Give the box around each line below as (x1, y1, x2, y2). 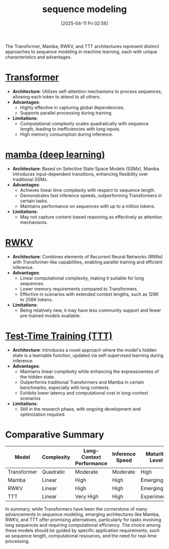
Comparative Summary (5, 429, 105, 440)
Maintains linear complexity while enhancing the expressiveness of (20, 368, 159, 374)
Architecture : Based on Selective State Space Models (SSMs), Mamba (12, 166, 159, 172)
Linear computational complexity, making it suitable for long (20, 275, 144, 281)
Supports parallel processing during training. (20, 109, 113, 116)
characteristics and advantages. (5, 54, 72, 60)
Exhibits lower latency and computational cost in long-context (20, 390, 148, 396)
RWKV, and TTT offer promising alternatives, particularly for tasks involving (5, 516, 161, 523)
